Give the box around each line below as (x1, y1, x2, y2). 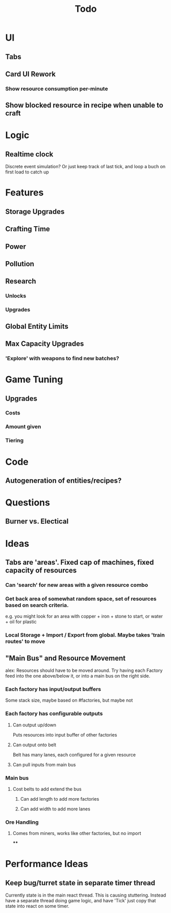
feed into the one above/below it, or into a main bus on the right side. (5, 673, 151, 679)
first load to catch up (5, 169, 50, 175)
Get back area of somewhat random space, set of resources (5, 595, 157, 602)
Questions (5, 497, 50, 508)
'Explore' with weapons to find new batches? (5, 354, 119, 362)
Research (5, 277, 37, 286)
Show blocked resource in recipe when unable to (5, 101, 163, 110)
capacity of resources (5, 566, 77, 575)
